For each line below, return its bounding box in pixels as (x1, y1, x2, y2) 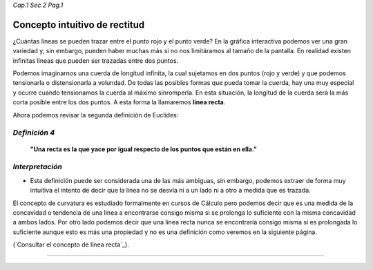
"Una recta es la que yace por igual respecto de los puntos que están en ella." (30, 145, 257, 153)
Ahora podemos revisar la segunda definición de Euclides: (12, 110, 179, 119)
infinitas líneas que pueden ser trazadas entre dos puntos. (12, 56, 179, 65)
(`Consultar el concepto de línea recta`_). (12, 240, 129, 249)
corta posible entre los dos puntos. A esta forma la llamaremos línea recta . (12, 98, 226, 106)
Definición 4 (12, 128, 55, 137)
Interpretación (12, 162, 62, 172)
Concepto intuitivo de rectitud (12, 19, 145, 30)
